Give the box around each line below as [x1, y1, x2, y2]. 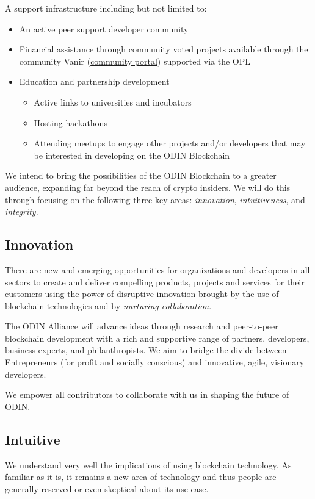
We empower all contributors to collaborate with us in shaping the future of [5, 388, 289, 401]
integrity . [5, 205, 38, 218]
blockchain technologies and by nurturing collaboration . [5, 299, 212, 312]
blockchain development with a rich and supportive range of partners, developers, [5, 331, 310, 344]
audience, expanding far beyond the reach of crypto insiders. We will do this [5, 181, 291, 193]
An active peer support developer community [19, 22, 189, 35]
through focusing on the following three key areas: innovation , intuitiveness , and [5, 193, 305, 206]
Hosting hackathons [34, 116, 107, 129]
